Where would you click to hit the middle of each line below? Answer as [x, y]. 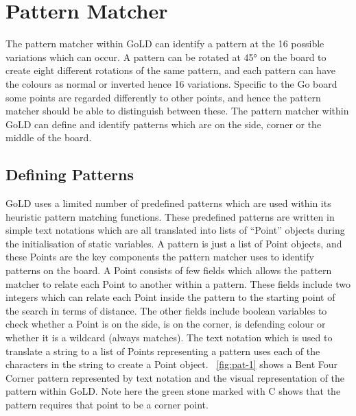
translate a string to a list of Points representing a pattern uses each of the [163, 351]
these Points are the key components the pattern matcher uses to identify [160, 257]
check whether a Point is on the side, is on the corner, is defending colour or [166, 324]
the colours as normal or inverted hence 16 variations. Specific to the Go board [171, 83]
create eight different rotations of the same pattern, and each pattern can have [170, 70]
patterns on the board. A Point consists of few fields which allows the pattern [169, 270]
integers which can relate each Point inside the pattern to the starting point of [170, 297]
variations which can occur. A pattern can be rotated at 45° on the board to [166, 57]
